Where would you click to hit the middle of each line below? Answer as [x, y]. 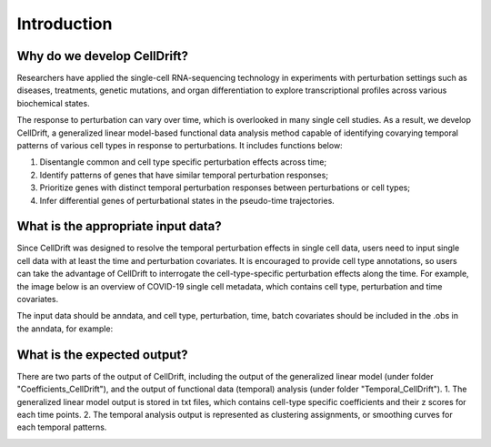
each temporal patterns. [62, 427]
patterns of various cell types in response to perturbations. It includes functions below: [180, 146]
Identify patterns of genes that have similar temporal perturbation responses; [184, 175]
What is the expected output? [102, 355]
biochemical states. [53, 103]
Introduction [65, 24]
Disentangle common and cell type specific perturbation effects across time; [183, 162]
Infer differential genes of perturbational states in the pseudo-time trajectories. [187, 200]
